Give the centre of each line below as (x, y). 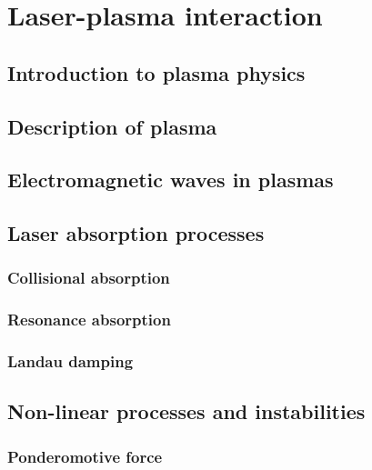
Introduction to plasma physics (156, 72)
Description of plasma (112, 126)
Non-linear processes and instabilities (186, 411)
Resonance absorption (89, 320)
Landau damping (70, 361)
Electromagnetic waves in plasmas (171, 180)
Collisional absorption (89, 278)
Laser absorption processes (136, 233)
